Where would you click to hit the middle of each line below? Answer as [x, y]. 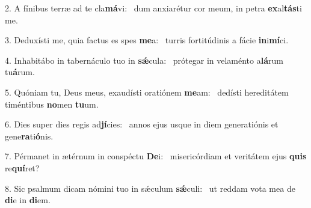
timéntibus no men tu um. [52, 104]
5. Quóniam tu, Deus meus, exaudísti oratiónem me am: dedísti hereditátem [147, 92]
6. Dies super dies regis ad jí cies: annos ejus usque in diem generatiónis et [142, 124]
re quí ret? [22, 167]
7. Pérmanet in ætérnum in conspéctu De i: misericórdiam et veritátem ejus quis [156, 156]
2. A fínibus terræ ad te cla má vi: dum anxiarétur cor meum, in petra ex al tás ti [153, 8]
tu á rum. [20, 72]
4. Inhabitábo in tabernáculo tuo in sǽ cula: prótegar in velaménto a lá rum [144, 60]
